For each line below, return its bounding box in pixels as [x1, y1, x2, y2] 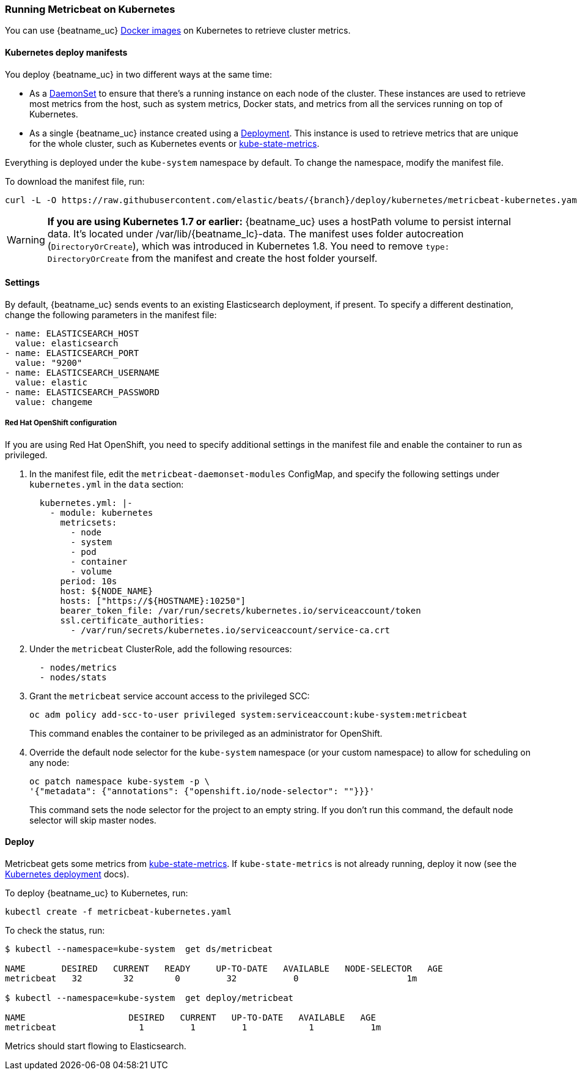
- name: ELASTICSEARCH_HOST [5, 328, 139, 338]
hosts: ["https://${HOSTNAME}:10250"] [60, 595, 246, 606]
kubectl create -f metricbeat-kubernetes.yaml [5, 906, 232, 917]
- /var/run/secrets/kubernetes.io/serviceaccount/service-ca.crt [70, 625, 391, 635]
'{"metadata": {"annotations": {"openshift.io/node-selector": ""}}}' [29, 786, 375, 796]
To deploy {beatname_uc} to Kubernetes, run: [5, 887, 188, 898]
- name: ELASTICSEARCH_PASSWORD [5, 387, 160, 397]
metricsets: [60, 517, 117, 527]
